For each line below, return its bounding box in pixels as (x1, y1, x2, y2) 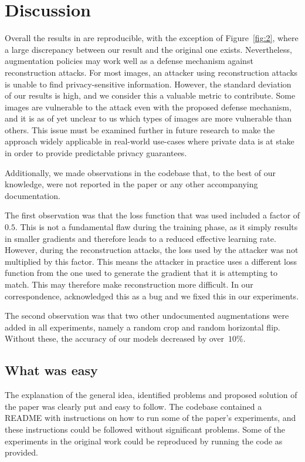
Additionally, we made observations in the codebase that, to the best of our (5, 166, 276, 178)
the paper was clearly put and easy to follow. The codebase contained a (5, 400, 262, 412)
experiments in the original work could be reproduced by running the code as (5, 434, 283, 447)
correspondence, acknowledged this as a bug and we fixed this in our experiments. (5, 289, 299, 302)
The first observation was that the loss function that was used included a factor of (5, 209, 300, 221)
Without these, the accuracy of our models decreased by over (5, 332, 225, 345)
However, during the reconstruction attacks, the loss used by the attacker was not (5, 244, 299, 256)
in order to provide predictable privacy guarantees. (5, 147, 187, 159)
